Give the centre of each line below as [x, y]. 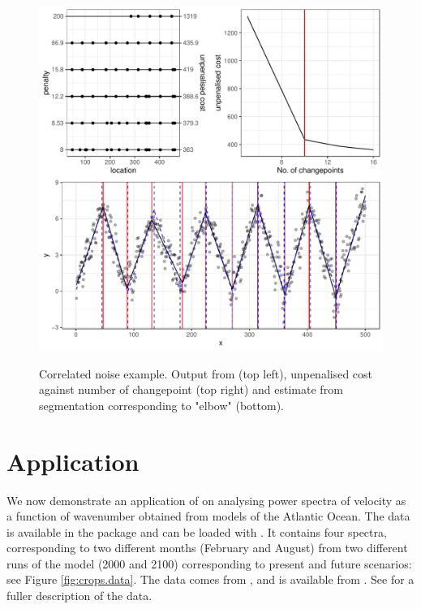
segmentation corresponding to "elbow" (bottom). [161, 405]
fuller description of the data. [79, 596]
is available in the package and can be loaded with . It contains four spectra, [197, 531]
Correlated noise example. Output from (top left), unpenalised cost [206, 373]
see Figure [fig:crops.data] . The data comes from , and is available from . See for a [210, 579]
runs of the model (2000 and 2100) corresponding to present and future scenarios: [209, 563]
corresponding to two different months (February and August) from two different [207, 548]
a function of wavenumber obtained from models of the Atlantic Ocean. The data [208, 516]
